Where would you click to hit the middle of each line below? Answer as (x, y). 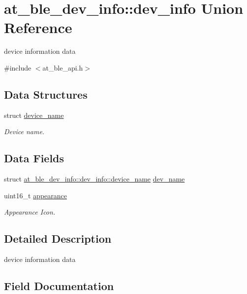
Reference (38, 27)
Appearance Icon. (30, 212)
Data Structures (46, 94)
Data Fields (34, 158)
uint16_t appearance (36, 195)
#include (18, 67)
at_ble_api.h (63, 67)
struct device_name (34, 115)
